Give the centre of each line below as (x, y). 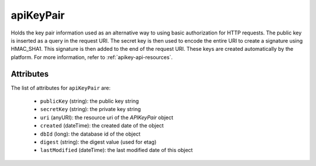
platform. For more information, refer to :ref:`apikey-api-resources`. (92, 57)
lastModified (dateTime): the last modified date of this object (116, 150)
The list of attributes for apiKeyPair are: (61, 88)
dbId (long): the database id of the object (90, 134)
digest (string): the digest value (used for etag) (98, 142)
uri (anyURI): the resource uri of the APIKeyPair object (107, 117)
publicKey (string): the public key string (90, 101)
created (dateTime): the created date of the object (102, 126)
